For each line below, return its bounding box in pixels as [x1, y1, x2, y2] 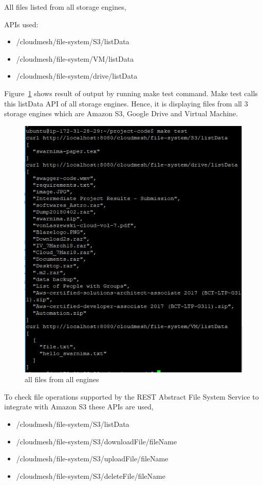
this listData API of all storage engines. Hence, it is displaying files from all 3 [4, 98, 248, 109]
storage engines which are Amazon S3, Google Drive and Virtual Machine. [4, 108, 238, 119]
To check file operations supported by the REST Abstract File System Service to [4, 391, 259, 402]
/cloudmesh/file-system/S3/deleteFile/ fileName [16, 470, 165, 481]
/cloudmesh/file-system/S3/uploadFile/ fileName [16, 453, 168, 464]
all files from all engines [25, 374, 99, 385]
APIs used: [4, 19, 39, 29]
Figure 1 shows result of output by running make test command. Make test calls [4, 87, 258, 98]
